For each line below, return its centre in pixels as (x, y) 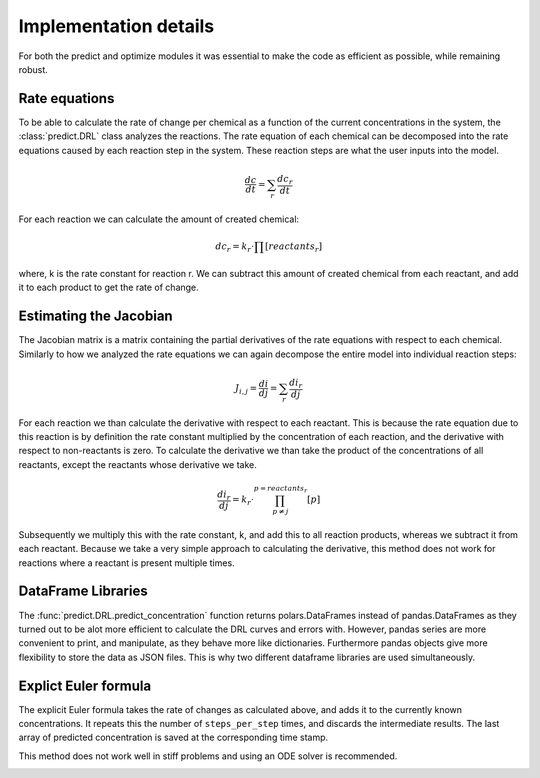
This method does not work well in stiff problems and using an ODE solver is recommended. (208, 756)
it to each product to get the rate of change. (108, 287)
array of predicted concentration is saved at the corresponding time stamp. (173, 737)
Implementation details (116, 26)
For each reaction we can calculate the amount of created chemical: (159, 219)
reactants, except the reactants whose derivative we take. (137, 464)
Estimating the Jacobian (96, 316)
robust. (33, 69)
